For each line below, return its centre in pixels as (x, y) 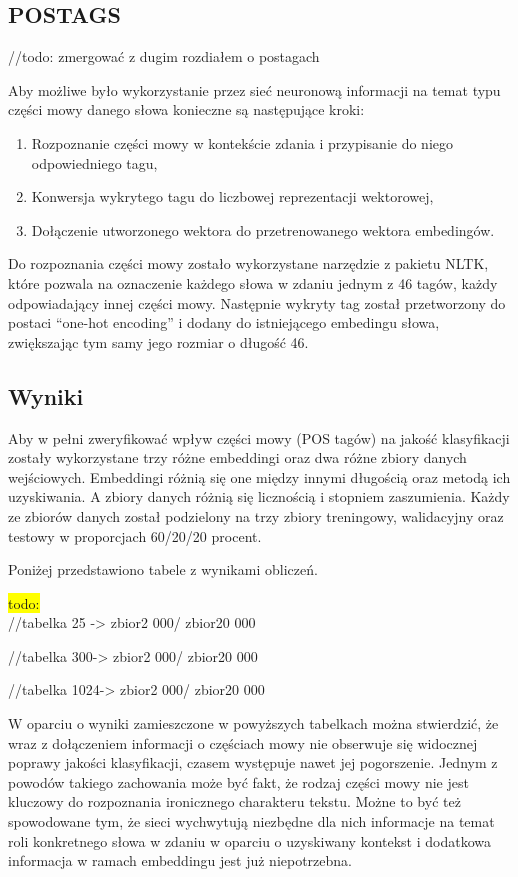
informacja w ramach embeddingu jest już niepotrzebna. (180, 860)
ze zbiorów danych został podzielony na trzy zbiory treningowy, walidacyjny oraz (256, 515)
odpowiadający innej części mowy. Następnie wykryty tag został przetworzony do (257, 302)
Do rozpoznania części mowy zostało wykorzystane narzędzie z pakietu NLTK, (248, 263)
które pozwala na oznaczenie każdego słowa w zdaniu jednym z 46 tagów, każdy (253, 282)
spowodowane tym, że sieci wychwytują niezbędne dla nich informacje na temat (251, 821)
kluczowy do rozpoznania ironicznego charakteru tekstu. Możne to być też (234, 801)
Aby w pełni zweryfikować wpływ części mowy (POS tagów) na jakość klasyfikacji (259, 437)
